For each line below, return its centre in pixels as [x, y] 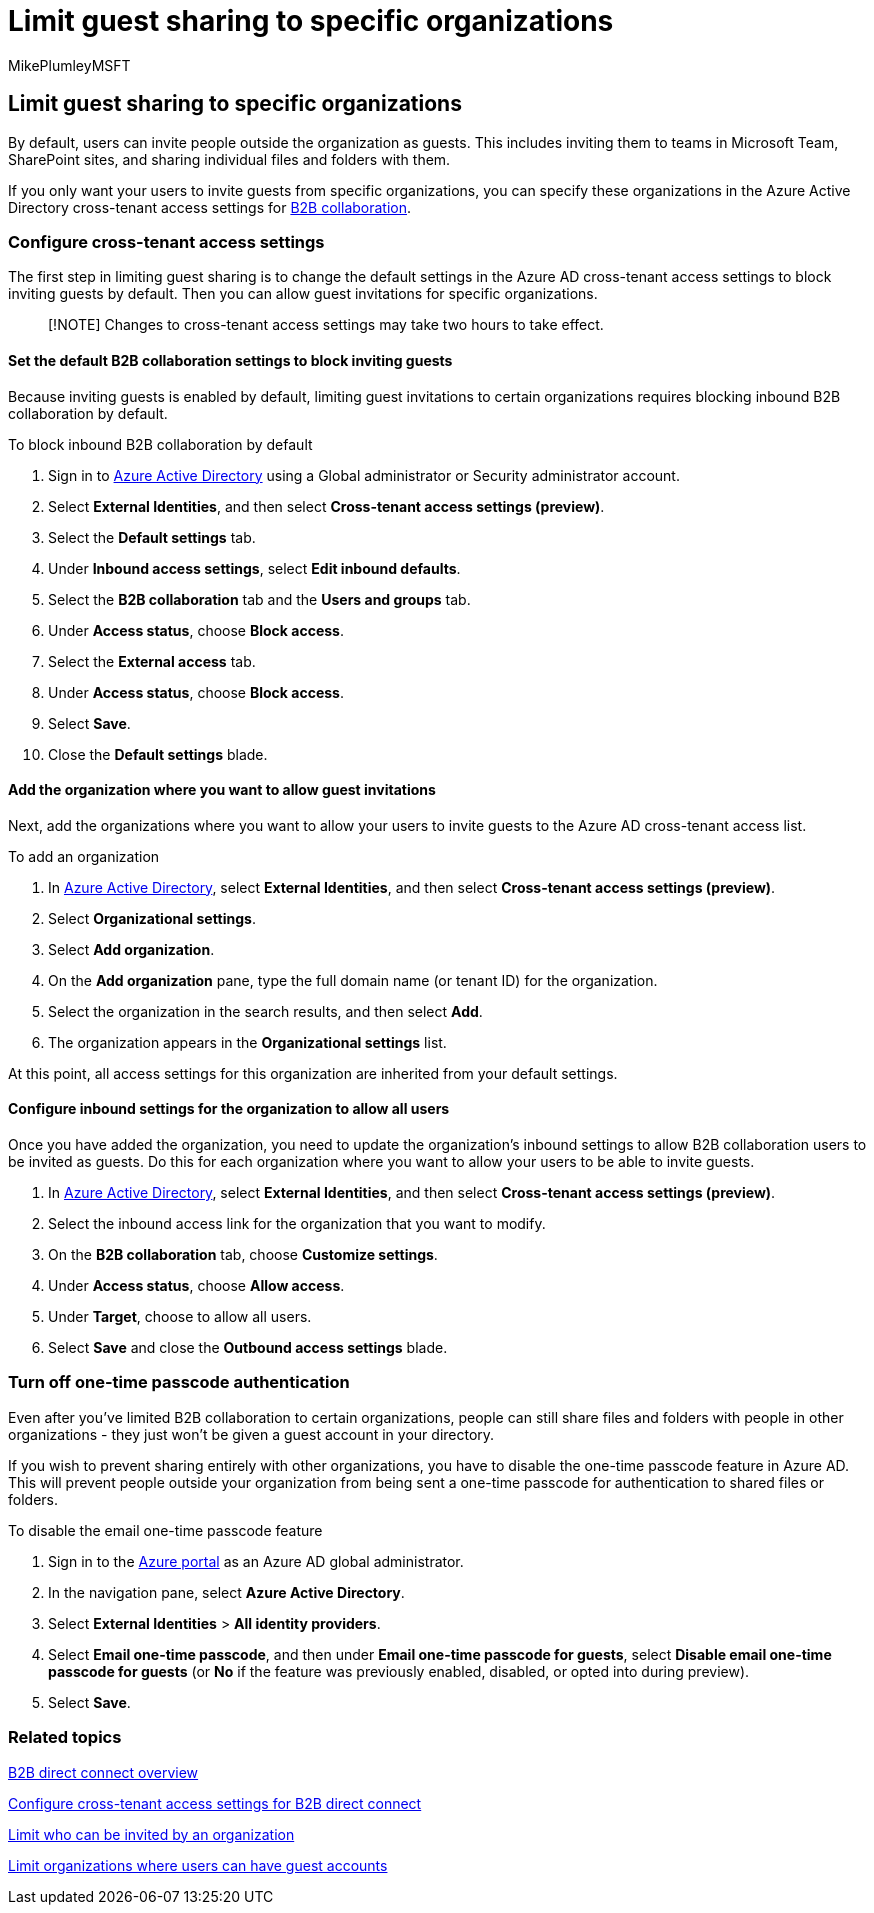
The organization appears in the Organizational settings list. [247, 1042]
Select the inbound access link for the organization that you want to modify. [297, 1223]
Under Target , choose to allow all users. [180, 1316]
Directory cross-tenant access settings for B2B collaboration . [210, 207]
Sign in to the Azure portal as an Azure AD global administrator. [256, 1561]
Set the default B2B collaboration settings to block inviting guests [230, 360]
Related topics [65, 1737]
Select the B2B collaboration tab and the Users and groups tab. [259, 599]
